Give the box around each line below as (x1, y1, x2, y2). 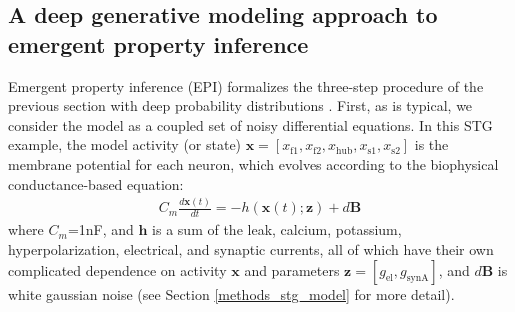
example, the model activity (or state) (8, 134, 242, 155)
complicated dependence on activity (8, 259, 227, 280)
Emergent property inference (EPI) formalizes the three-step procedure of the (8, 75, 484, 96)
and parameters (244, 259, 340, 280)
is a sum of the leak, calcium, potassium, (152, 219, 402, 240)
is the (414, 134, 449, 155)
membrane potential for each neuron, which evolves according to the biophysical (8, 153, 499, 174)
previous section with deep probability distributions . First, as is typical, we (8, 95, 473, 116)
